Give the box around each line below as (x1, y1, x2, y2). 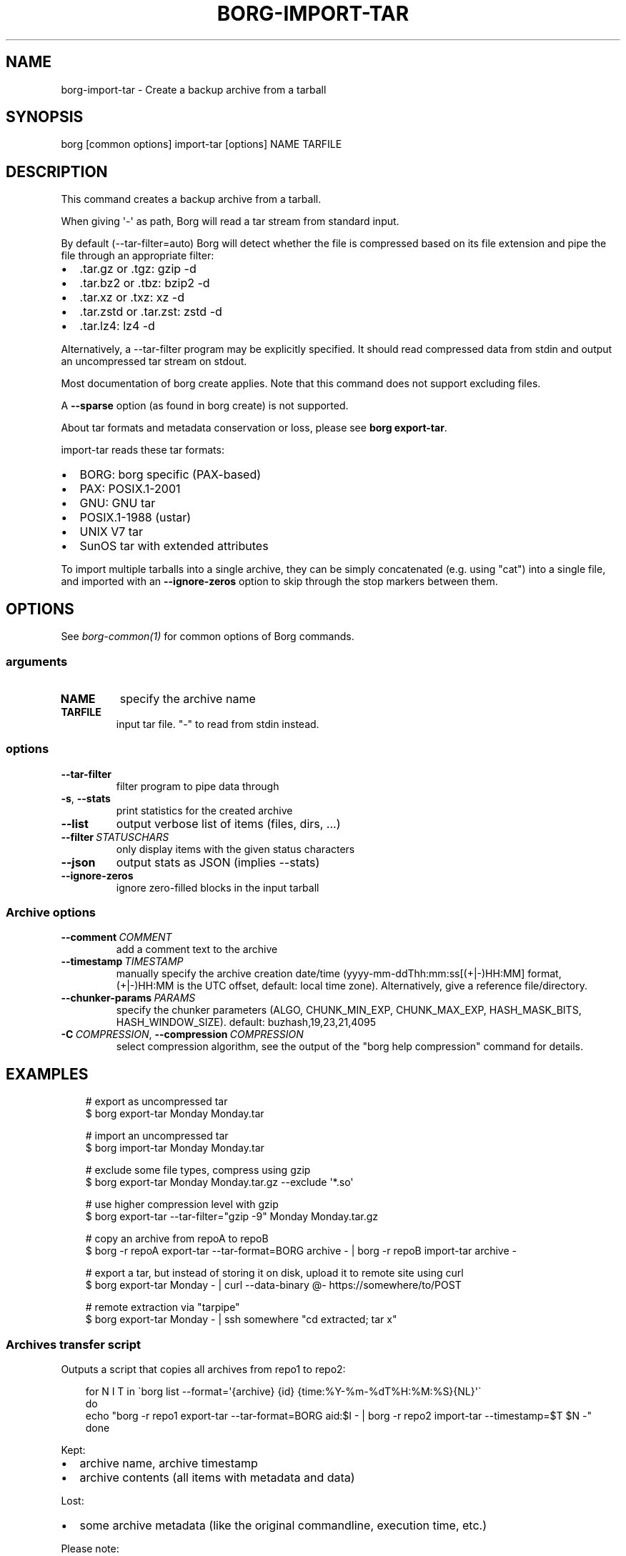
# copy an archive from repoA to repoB (85, 1232, 269, 1245)
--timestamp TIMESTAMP (61, 955, 184, 968)
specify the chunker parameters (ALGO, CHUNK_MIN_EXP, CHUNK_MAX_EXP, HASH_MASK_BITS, (116, 1004, 582, 1017)
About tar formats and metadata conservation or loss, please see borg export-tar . (61, 422, 447, 434)
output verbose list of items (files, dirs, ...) (116, 816, 341, 831)
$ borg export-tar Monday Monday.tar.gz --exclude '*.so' (85, 1176, 354, 1189)
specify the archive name (119, 691, 256, 706)
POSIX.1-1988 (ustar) (79, 510, 192, 525)
